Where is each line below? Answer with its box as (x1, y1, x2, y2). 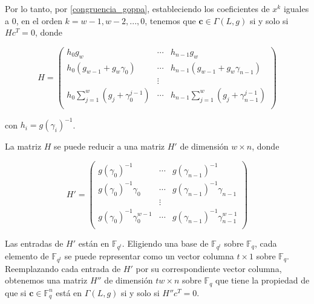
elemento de (5, 249, 49, 262)
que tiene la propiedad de (215, 274, 310, 287)
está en (56, 286, 82, 299)
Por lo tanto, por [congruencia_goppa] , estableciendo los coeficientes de (5, 2, 270, 14)
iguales (283, 2, 309, 14)
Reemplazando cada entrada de (5, 262, 121, 274)
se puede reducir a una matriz (54, 140, 165, 153)
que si (5, 286, 27, 299)
